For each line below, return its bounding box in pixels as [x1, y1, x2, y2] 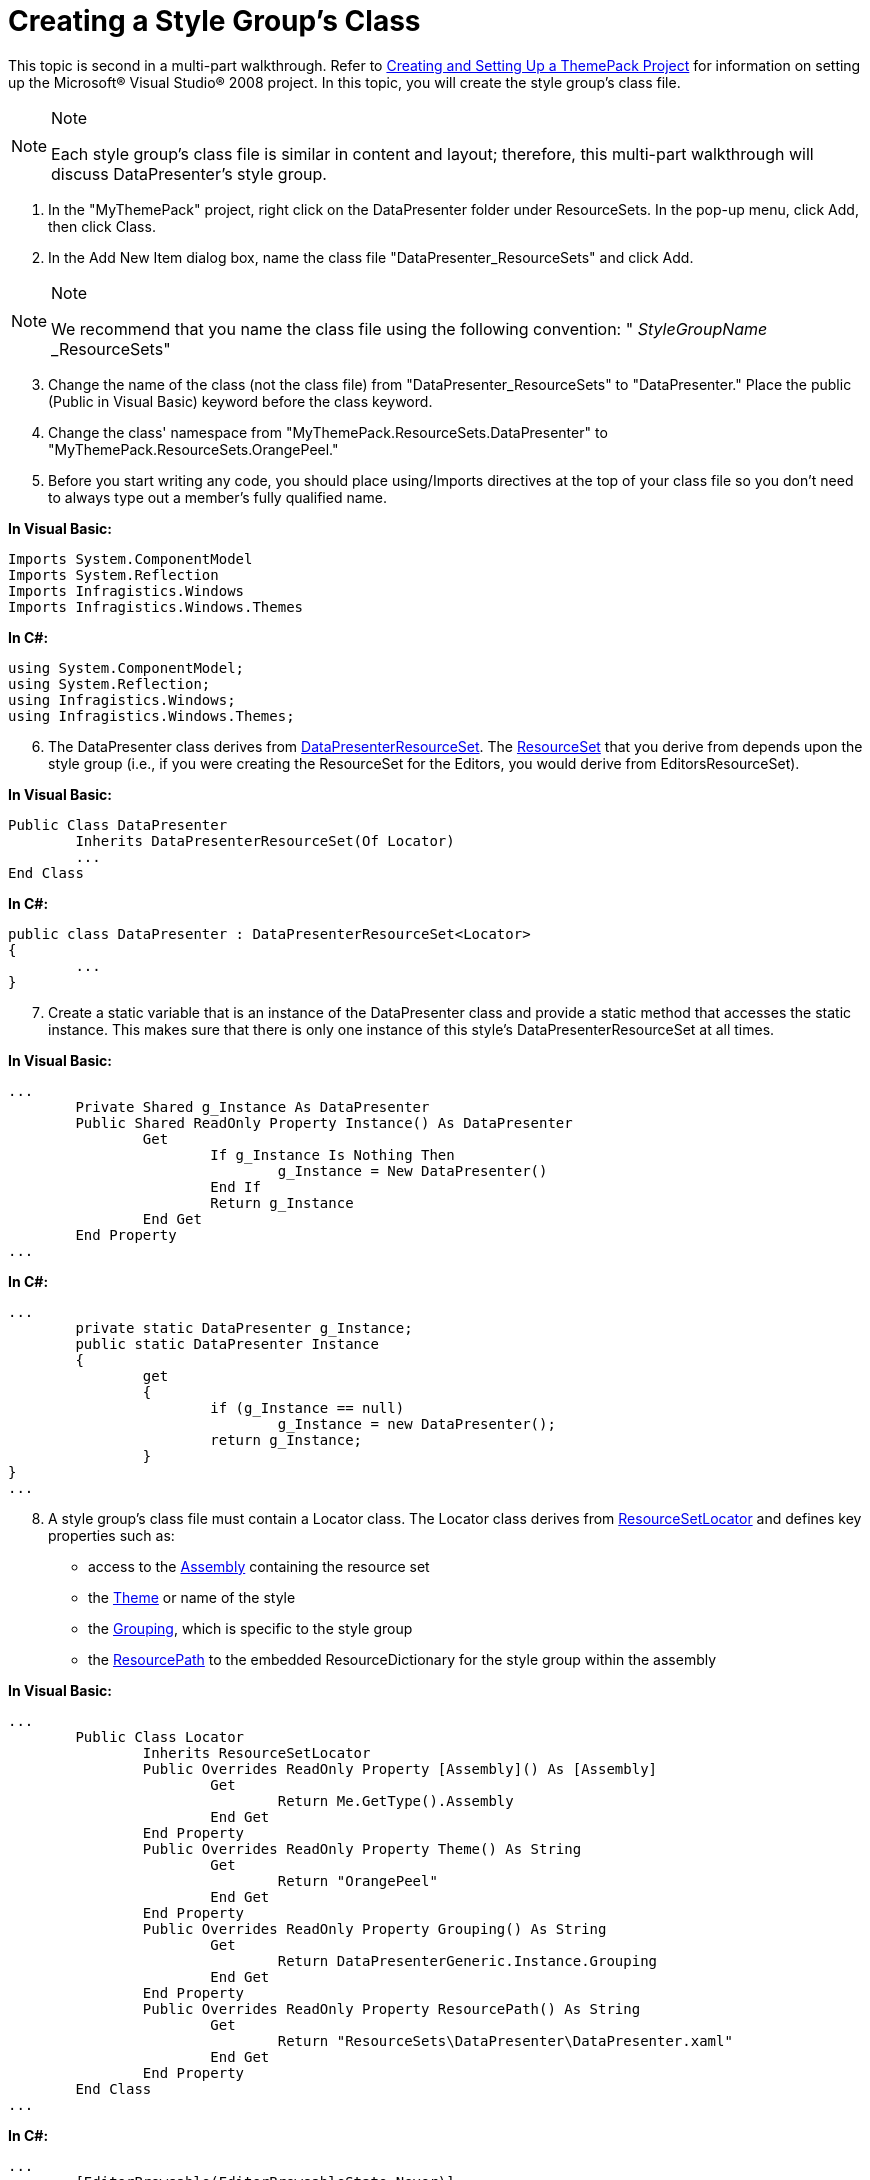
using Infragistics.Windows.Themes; [8, 707, 295, 724]
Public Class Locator [75, 1728, 245, 1745]
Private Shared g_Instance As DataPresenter [75, 1098, 430, 1115]
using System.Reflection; [8, 675, 211, 692]
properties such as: [48, 1526, 175, 1544]
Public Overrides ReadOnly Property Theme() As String [142, 1840, 582, 1857]
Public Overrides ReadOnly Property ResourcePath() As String [142, 2000, 641, 2017]
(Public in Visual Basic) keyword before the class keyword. [48, 392, 433, 410]
